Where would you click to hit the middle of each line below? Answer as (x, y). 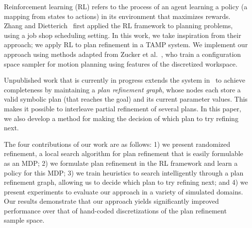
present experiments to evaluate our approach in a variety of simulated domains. (124, 191)
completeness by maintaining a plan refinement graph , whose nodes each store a (122, 89)
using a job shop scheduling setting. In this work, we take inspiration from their (123, 35)
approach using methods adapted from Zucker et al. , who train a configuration (123, 54)
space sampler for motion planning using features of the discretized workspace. (121, 63)
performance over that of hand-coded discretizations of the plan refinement (115, 210)
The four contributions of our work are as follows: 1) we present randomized (117, 144)
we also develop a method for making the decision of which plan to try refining (121, 118)
